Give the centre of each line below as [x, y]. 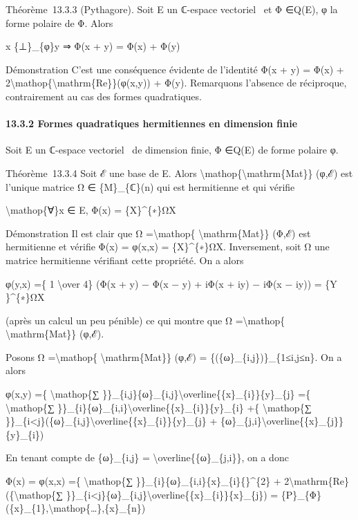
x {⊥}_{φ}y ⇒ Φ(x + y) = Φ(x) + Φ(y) [93, 46]
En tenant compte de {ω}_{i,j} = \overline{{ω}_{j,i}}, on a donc [147, 457]
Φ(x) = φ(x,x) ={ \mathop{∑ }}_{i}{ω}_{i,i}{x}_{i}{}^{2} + [143, 481]
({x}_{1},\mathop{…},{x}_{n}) [76, 508]
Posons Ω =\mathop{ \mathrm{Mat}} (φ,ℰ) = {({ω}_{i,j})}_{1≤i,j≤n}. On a [174, 356]
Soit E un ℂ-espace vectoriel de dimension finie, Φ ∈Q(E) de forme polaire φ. [172, 150]
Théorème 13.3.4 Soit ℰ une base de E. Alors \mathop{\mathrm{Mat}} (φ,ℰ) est [179, 173]
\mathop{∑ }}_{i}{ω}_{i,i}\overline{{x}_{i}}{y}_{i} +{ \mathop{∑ [159, 407]
